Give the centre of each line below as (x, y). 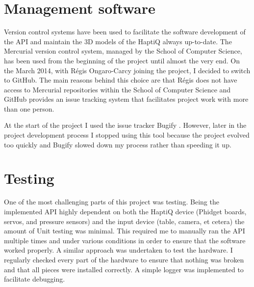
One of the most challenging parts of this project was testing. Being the (112, 202)
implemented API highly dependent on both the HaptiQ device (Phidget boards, (125, 211)
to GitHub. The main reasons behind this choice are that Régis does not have (121, 80)
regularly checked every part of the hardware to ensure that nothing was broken (124, 259)
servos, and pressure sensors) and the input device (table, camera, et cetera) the (124, 221)
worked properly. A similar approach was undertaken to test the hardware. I (118, 250)
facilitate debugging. (35, 279)
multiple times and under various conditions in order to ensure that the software (125, 240)
